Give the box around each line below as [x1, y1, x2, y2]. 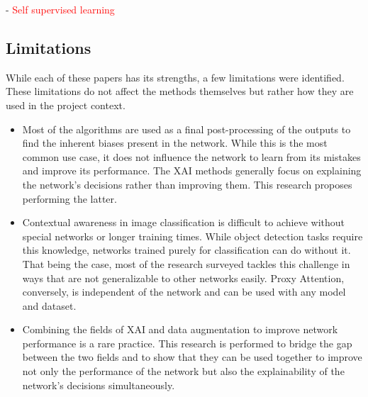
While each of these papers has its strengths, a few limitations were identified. [6, 69, 345, 84]
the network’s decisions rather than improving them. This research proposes [22, 177, 352, 191]
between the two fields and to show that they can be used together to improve [22, 350, 362, 364]
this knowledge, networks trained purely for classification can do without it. [22, 242, 351, 257]
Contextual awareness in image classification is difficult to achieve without [22, 215, 345, 230]
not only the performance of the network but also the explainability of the [22, 364, 345, 379]
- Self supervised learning [6, 2, 115, 16]
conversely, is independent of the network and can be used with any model [22, 284, 346, 299]
